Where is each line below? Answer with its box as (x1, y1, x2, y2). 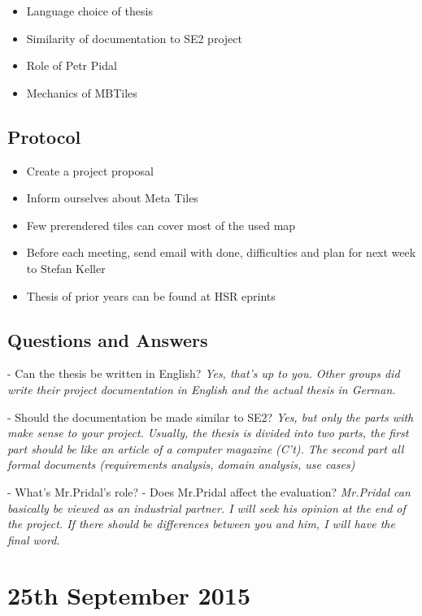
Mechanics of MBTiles (26, 84, 137, 101)
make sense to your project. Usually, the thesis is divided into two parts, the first (7, 424, 409, 441)
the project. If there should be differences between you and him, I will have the (7, 515, 395, 532)
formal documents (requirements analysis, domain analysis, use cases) (7, 456, 355, 473)
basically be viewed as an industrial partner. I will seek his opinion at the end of (7, 499, 406, 516)
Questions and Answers (7, 327, 208, 352)
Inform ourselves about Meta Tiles (26, 189, 198, 206)
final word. (7, 531, 60, 548)
